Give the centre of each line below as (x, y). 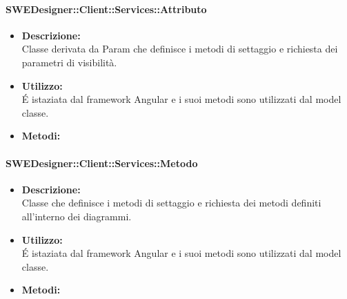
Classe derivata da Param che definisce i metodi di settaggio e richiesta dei (180, 49)
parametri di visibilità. (69, 62)
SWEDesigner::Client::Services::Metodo (102, 163)
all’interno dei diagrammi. (77, 216)
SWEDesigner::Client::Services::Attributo (106, 9)
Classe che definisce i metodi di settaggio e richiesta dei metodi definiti (171, 203)
